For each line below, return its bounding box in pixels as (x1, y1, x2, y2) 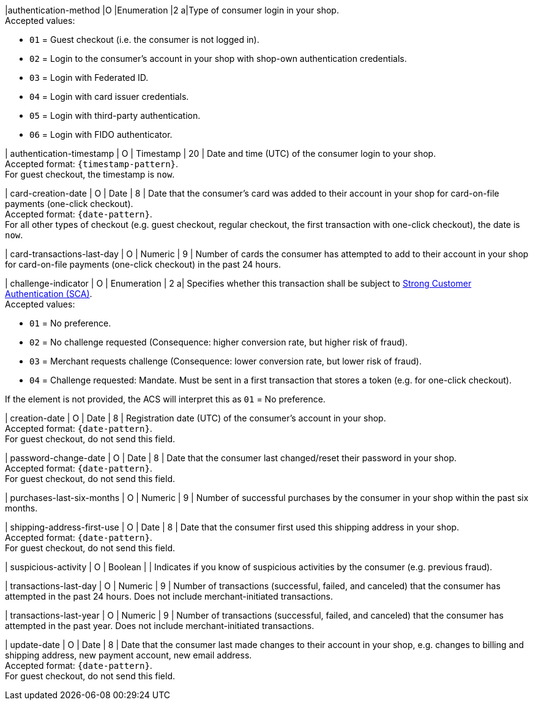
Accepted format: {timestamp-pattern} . (5, 159, 179, 169)
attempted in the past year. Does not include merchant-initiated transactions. (5, 620, 315, 631)
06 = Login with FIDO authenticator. (29, 129, 173, 140)
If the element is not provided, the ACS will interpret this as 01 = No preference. (5, 394, 326, 404)
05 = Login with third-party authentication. (29, 110, 201, 121)
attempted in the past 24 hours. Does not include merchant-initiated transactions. (5, 591, 333, 601)
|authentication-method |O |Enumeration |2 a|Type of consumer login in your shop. (5, 5, 339, 15)
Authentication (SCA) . (5, 288, 92, 299)
